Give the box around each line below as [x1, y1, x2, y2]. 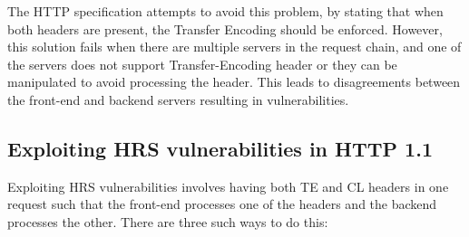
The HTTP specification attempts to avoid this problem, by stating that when [7, 2, 444, 20]
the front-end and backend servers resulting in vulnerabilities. [7, 90, 349, 109]
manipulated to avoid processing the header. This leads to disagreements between [7, 72, 461, 91]
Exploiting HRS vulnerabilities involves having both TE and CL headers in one [7, 176, 449, 195]
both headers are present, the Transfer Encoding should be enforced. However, [7, 19, 443, 38]
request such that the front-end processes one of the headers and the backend [7, 194, 437, 213]
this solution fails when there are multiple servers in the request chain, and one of [7, 37, 462, 56]
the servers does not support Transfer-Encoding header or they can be [7, 54, 397, 73]
